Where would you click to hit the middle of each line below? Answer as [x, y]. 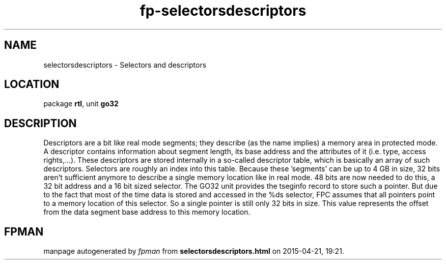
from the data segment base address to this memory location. [147, 212]
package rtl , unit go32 [81, 104]
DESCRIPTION [40, 123]
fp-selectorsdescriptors [223, 11]
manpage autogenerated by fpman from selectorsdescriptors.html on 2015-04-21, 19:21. [194, 251]
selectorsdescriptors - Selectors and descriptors [125, 65]
